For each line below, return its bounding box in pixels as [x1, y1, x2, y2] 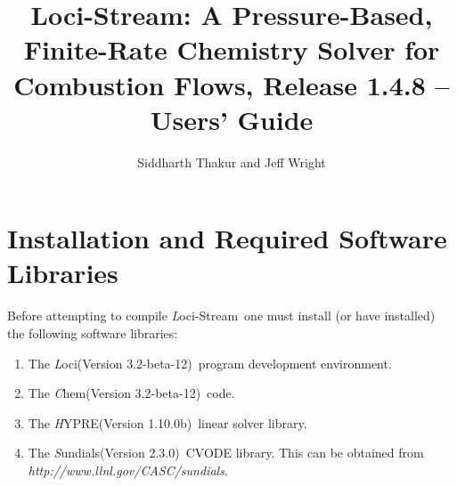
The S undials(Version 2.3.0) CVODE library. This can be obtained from [28, 443, 424, 462]
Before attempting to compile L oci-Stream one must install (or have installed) [7, 306, 436, 325]
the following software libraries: [7, 324, 178, 342]
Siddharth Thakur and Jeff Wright [137, 152, 326, 171]
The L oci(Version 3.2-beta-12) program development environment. [28, 353, 392, 372]
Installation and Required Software [7, 220, 447, 256]
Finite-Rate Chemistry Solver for [23, 31, 440, 68]
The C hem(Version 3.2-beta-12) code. [28, 384, 235, 402]
